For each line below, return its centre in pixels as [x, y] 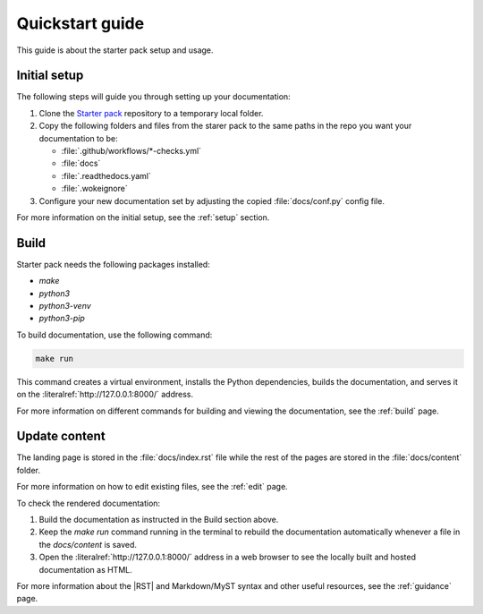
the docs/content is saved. [88, 544]
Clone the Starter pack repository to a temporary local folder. [151, 113]
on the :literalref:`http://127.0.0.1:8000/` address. [105, 395]
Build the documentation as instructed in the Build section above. [159, 520]
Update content [61, 436]
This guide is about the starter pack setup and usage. [115, 50]
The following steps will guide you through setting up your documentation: [153, 97]
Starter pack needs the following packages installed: [113, 264]
